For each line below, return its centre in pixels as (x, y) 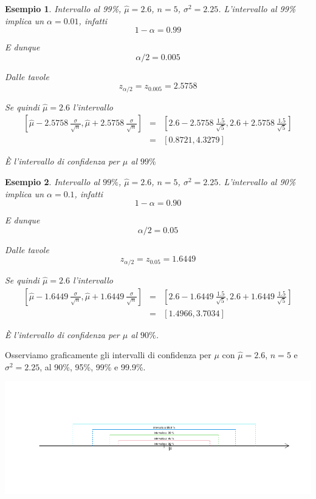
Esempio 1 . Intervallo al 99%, (63, 8)
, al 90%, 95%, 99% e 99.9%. (93, 366)
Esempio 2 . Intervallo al (53, 182)
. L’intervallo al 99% (257, 8)
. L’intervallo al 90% (257, 182)
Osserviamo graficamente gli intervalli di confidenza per (108, 355)
